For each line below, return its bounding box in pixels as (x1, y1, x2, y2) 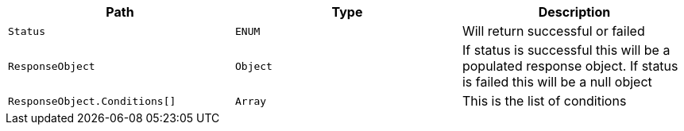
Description (538, 4, 611, 20)
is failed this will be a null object (462, 74, 652, 90)
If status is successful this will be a (462, 42, 670, 58)
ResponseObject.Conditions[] (8, 94, 176, 107)
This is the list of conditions (462, 93, 627, 109)
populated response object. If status (462, 58, 678, 74)
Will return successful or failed (462, 23, 645, 39)
